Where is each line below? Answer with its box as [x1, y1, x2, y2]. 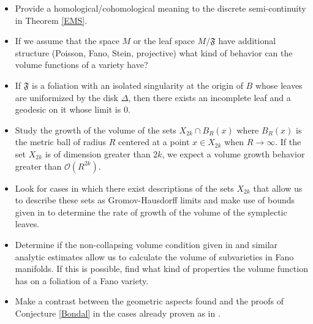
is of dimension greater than [45, 147, 151, 160]
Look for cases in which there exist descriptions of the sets [15, 181, 234, 194]
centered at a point [118, 135, 190, 148]
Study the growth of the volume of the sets [15, 123, 176, 136]
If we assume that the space [15, 34, 119, 47]
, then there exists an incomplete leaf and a [128, 91, 291, 104]
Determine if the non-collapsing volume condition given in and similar [15, 238, 278, 251]
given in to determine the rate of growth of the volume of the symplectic [15, 205, 287, 218]
